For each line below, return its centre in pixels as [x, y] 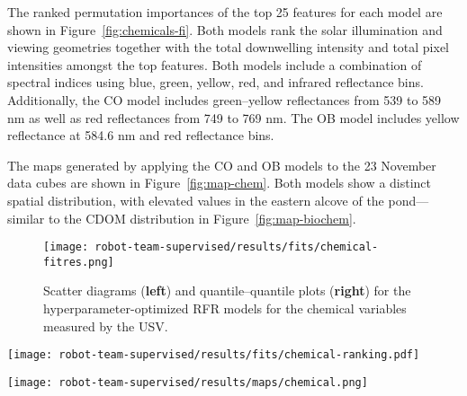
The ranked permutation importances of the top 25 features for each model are [225, 12]
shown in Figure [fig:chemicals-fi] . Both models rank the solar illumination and [225, 29]
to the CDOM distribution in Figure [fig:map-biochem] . [202, 218]
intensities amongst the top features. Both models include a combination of [215, 64]
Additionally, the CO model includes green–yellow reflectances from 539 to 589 [225, 99]
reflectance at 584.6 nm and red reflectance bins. [141, 135]
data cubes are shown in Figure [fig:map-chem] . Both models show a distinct [220, 183]
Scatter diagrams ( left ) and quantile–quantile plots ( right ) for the [227, 290]
